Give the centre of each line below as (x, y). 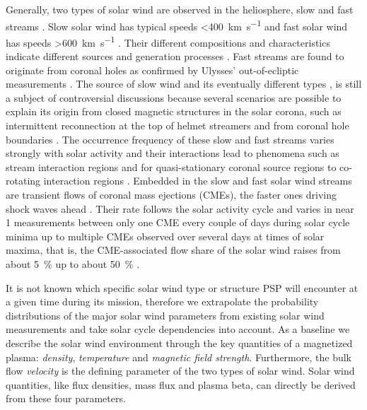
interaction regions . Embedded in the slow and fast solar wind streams (198, 181)
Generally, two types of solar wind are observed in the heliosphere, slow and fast (180, 9)
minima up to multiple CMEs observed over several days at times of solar (165, 236)
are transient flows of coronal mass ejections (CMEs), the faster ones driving (171, 195)
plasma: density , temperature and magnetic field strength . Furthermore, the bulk (179, 357)
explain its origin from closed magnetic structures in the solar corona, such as (174, 111)
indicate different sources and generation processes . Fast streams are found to (175, 56)
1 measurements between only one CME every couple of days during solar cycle (178, 222)
